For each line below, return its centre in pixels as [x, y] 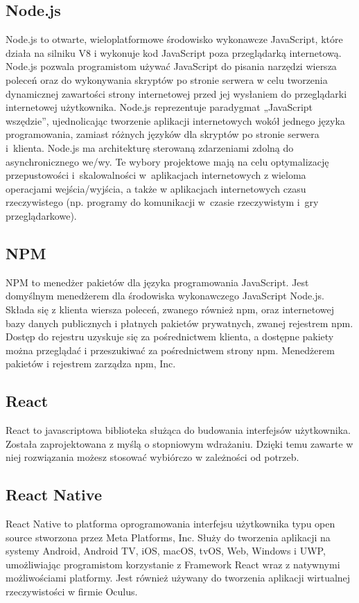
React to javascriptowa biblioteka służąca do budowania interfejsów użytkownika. [178, 430]
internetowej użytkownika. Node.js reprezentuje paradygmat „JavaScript [159, 107]
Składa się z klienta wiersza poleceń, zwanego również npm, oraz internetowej [170, 309]
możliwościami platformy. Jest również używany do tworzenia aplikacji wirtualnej [178, 578]
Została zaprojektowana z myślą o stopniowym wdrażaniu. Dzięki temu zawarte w [179, 443]
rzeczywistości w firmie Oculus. [72, 592]
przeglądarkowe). [41, 215]
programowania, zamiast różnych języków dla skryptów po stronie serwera [163, 134]
